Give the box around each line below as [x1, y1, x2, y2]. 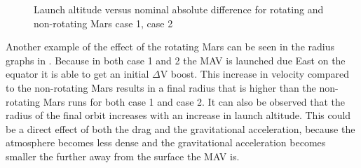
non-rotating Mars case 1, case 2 [34, 15, 173, 30]
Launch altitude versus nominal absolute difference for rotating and [34, 2, 324, 16]
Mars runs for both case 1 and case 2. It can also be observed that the [43, 94, 346, 108]
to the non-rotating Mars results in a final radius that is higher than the [6, 80, 316, 94]
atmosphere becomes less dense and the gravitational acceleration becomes [6, 135, 326, 150]
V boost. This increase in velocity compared [160, 66, 350, 81]
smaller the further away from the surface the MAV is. [6, 148, 240, 163]
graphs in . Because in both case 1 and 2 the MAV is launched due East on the [6, 52, 346, 67]
